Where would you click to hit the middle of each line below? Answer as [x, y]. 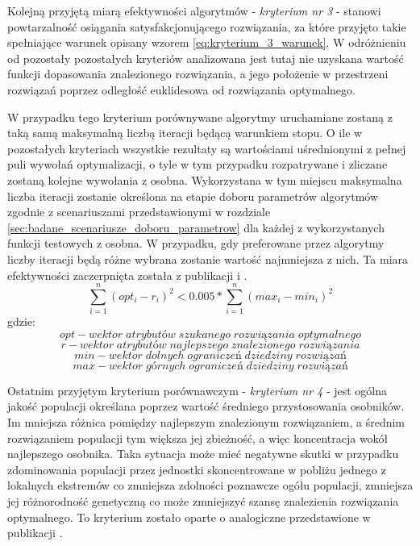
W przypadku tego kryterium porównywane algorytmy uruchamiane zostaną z [200, 117]
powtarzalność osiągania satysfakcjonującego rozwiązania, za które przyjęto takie [207, 26]
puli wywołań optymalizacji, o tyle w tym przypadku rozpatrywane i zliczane [198, 164]
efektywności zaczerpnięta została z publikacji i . [127, 275]
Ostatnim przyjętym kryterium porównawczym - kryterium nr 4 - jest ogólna [198, 390]
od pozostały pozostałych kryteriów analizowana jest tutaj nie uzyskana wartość [206, 58]
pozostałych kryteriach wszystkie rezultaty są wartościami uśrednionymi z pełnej [207, 148]
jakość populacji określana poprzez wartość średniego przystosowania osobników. [206, 406]
